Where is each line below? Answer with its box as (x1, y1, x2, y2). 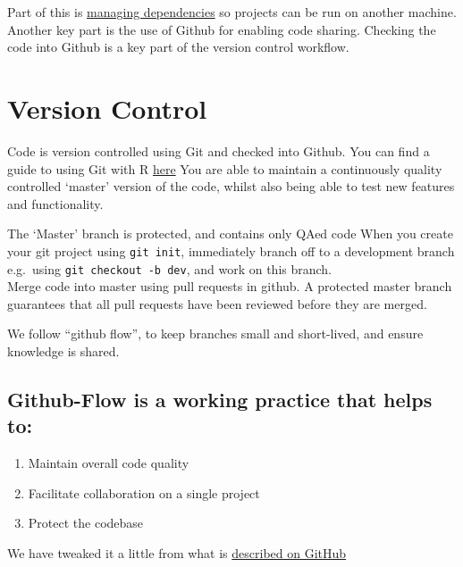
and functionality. (7, 194, 104, 213)
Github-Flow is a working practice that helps (7, 385, 433, 413)
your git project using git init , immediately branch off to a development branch (7, 241, 455, 260)
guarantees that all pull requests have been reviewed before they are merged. (7, 294, 427, 313)
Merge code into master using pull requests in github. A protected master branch (7, 277, 452, 296)
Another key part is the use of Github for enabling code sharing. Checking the (7, 20, 436, 38)
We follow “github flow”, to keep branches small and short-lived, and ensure (7, 324, 424, 343)
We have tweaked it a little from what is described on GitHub (7, 543, 347, 562)
